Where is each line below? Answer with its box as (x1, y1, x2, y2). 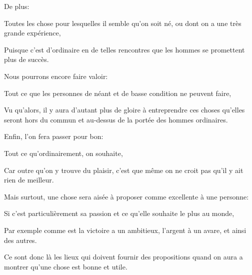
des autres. (4, 234, 37, 245)
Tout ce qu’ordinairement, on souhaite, (4, 147, 123, 158)
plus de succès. (4, 54, 49, 64)
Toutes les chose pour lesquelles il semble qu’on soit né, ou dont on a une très (4, 17, 241, 28)
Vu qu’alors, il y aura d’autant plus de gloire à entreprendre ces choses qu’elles (4, 104, 245, 115)
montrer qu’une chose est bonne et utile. (4, 261, 127, 271)
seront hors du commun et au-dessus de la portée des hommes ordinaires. (4, 114, 228, 124)
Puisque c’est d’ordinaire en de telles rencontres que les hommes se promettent (4, 44, 245, 54)
